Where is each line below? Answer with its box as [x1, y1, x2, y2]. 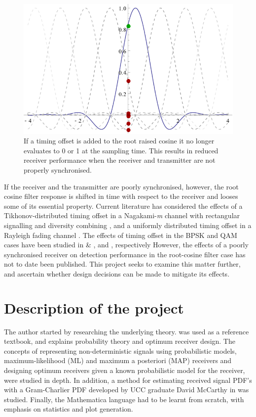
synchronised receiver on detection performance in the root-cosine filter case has [4, 249, 246, 259]
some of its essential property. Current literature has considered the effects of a [4, 200, 243, 211]
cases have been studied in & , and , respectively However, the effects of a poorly [4, 239, 249, 250]
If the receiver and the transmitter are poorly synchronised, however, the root [4, 181, 239, 191]
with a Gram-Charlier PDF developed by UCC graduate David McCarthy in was [4, 384, 249, 395]
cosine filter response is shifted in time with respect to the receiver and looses [4, 191, 238, 201]
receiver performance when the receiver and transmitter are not [24, 155, 216, 165]
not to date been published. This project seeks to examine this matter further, [4, 259, 241, 269]
